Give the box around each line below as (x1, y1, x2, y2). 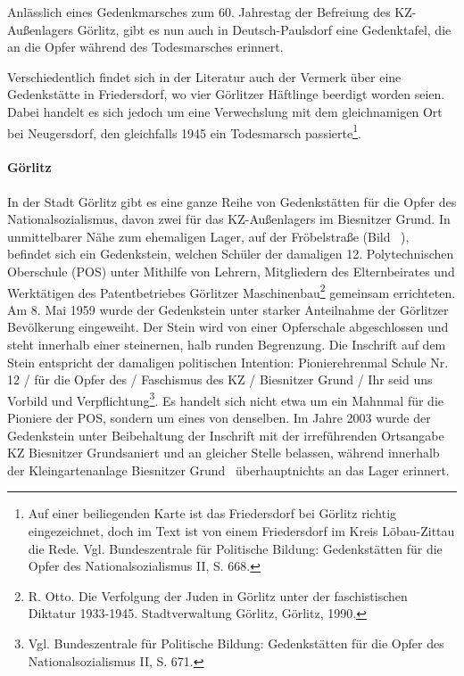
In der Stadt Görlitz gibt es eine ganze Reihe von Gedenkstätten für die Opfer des (7, 192, 457, 210)
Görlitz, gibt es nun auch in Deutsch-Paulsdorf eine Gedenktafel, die (77, 20, 452, 38)
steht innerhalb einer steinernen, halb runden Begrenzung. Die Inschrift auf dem (7, 335, 446, 354)
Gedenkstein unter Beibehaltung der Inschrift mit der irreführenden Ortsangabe (7, 425, 444, 444)
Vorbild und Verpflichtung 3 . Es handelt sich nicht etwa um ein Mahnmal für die (7, 388, 443, 409)
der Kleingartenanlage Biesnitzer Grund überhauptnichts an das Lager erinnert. (7, 460, 450, 479)
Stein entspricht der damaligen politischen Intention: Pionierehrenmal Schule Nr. (7, 352, 449, 371)
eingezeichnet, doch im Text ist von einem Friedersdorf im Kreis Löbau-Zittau (28, 522, 455, 540)
